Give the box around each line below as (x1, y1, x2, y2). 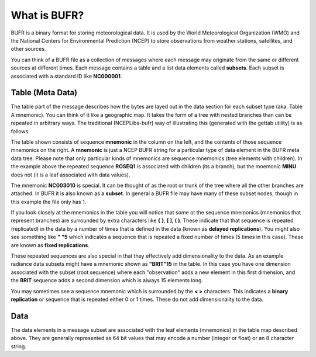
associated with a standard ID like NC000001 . (11, 72, 122, 79)
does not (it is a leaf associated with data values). (11, 171, 130, 178)
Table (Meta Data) (11, 88, 78, 98)
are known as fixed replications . (11, 241, 90, 248)
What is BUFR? (11, 9, 84, 22)
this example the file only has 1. (11, 198, 87, 205)
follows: (11, 127, 30, 134)
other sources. (11, 46, 46, 53)
